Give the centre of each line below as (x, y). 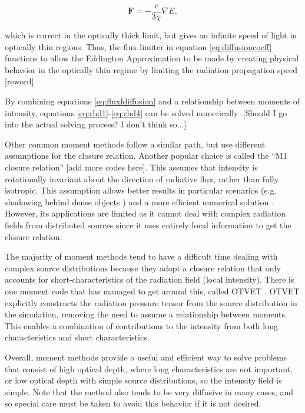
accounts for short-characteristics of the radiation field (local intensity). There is (150, 279)
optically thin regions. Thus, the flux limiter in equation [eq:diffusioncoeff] (138, 46)
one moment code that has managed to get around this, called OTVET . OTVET (152, 291)
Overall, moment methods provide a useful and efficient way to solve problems (146, 357)
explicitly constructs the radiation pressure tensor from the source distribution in (151, 302)
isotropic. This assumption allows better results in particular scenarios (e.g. (141, 190)
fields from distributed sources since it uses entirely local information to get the (148, 224)
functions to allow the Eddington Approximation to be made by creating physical (152, 58)
